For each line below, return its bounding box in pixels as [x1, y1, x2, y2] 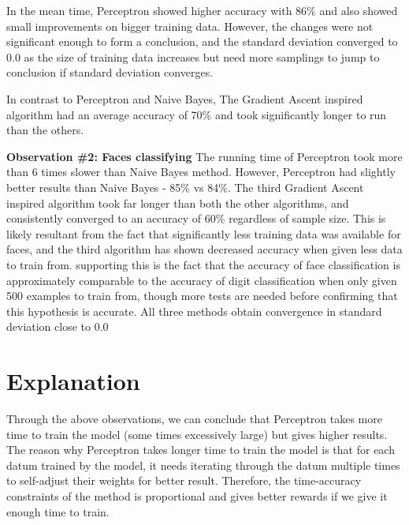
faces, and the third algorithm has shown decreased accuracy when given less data [6, 241, 403, 257]
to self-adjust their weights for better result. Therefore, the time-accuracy [6, 472, 362, 489]
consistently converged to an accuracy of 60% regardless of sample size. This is [6, 210, 386, 227]
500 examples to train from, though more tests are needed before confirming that [6, 287, 398, 304]
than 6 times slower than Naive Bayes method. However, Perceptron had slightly [6, 163, 396, 180]
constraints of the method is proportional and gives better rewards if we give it [6, 487, 388, 504]
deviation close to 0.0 [6, 318, 109, 335]
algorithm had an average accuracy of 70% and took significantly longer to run [6, 106, 387, 122]
